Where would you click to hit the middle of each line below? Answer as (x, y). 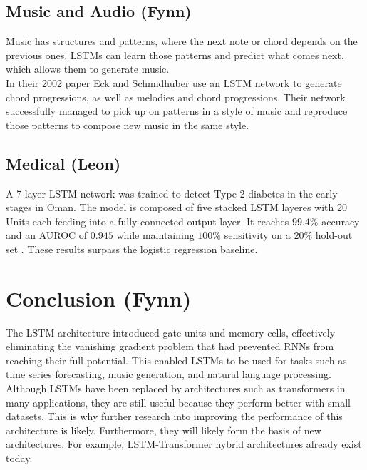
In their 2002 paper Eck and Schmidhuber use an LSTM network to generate (174, 82)
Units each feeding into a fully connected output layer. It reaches (148, 221)
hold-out (334, 235)
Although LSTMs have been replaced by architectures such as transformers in (176, 388)
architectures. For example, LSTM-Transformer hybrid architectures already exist (184, 444)
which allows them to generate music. (88, 69)
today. (19, 458)
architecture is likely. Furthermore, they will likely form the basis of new (164, 430)
